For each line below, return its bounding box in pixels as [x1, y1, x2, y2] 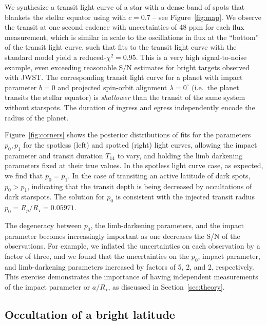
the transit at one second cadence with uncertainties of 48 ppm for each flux [5, 22, 244, 32]
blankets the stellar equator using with [5, 11, 126, 22]
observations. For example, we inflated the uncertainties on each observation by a [5, 240, 260, 251]
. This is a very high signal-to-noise [136, 51, 247, 62]
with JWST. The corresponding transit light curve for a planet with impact [5, 72, 243, 83]
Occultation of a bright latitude [5, 306, 175, 322]
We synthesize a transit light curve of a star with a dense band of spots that [5, 2, 245, 12]
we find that [5, 170, 43, 180]
